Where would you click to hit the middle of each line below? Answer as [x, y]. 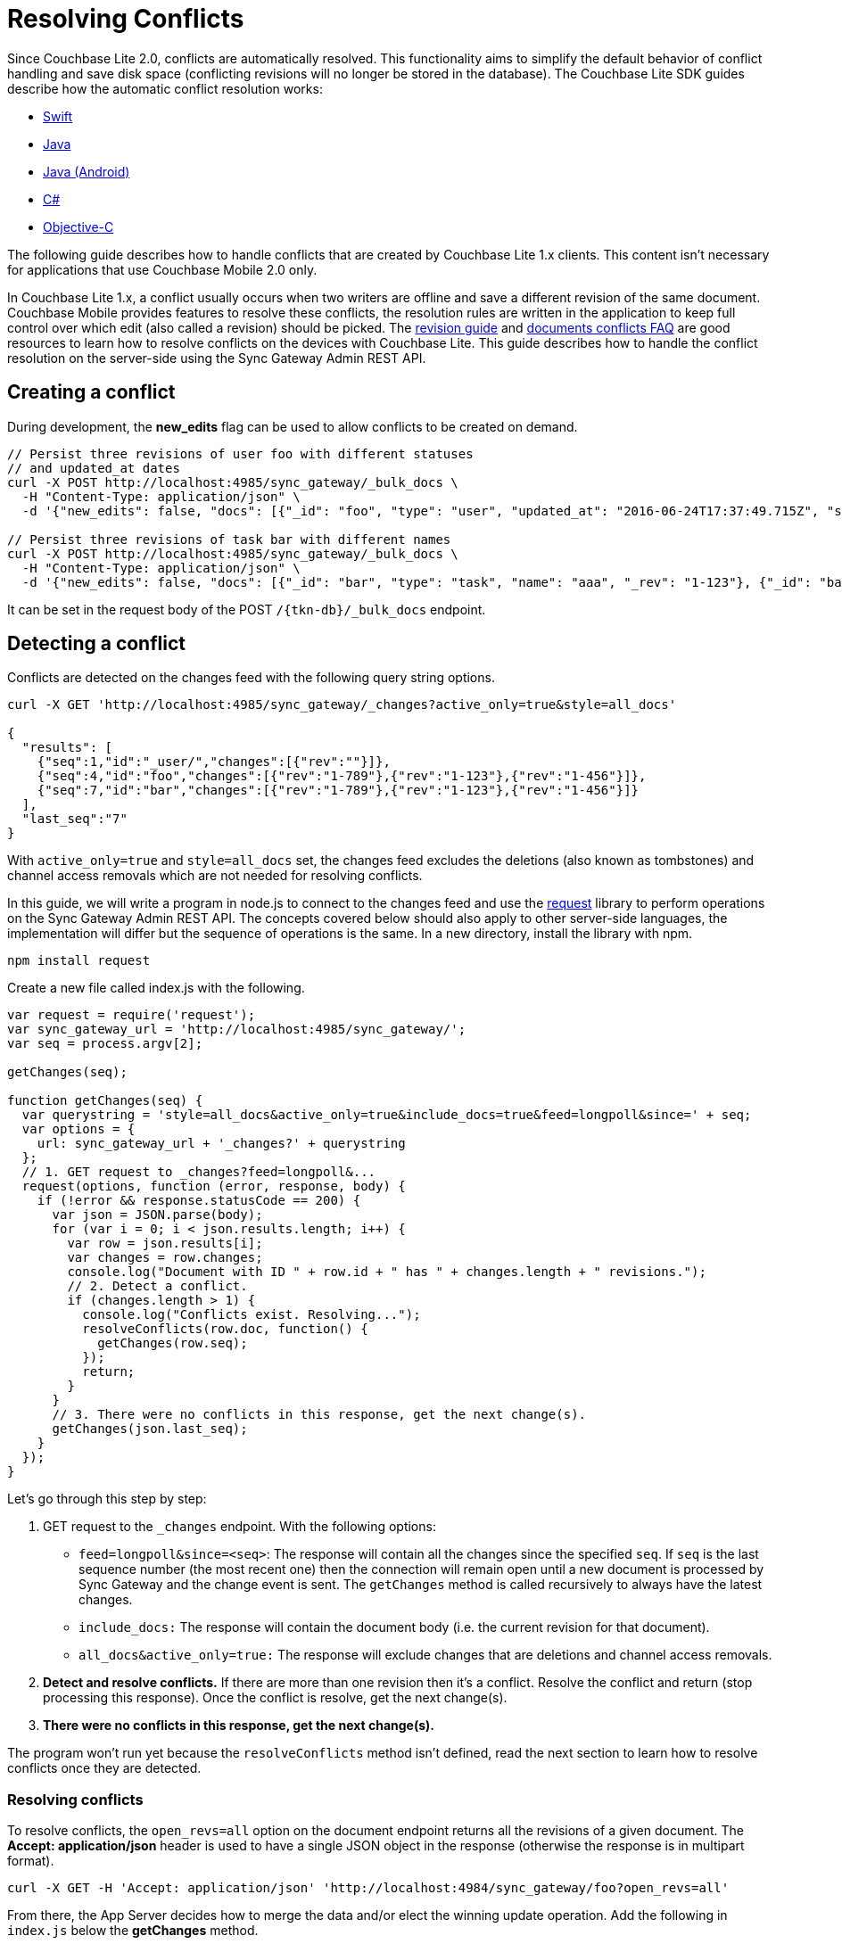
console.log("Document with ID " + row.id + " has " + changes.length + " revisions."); [387, 1272]
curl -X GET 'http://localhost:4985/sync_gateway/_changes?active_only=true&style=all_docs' [342, 705]
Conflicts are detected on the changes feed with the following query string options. [251, 678]
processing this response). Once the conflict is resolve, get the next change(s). [275, 1698]
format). [31, 1861]
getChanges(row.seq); [173, 1343]
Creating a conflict [91, 392]
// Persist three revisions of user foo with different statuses [240, 453]
